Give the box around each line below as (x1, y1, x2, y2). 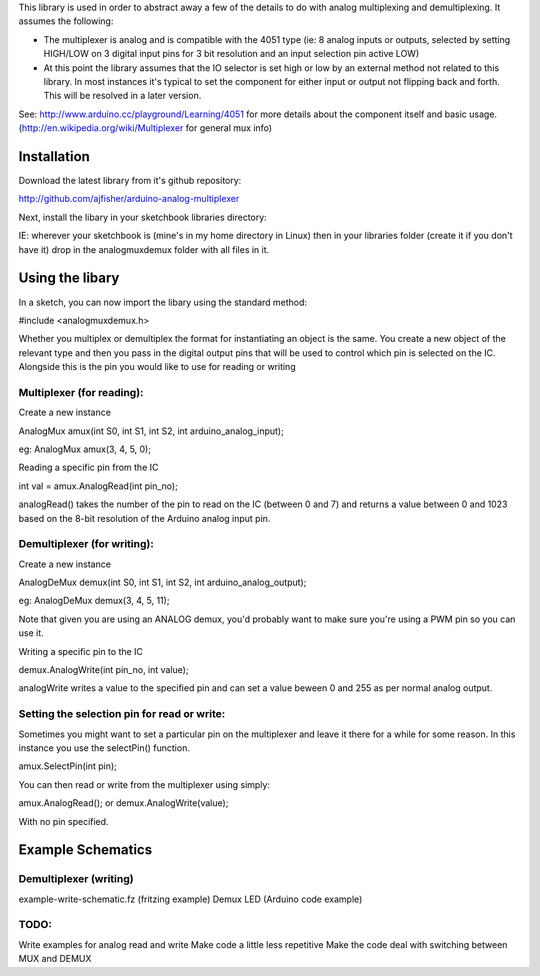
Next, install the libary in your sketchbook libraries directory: (18, 211, 267, 223)
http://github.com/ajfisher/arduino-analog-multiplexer (18, 193, 240, 205)
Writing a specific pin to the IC (18, 645, 144, 657)
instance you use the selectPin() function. (18, 741, 190, 754)
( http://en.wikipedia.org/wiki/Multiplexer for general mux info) (18, 122, 273, 134)
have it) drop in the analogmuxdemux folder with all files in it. (18, 243, 270, 255)
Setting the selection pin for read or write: (18, 707, 226, 721)
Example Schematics (18, 841, 153, 859)
